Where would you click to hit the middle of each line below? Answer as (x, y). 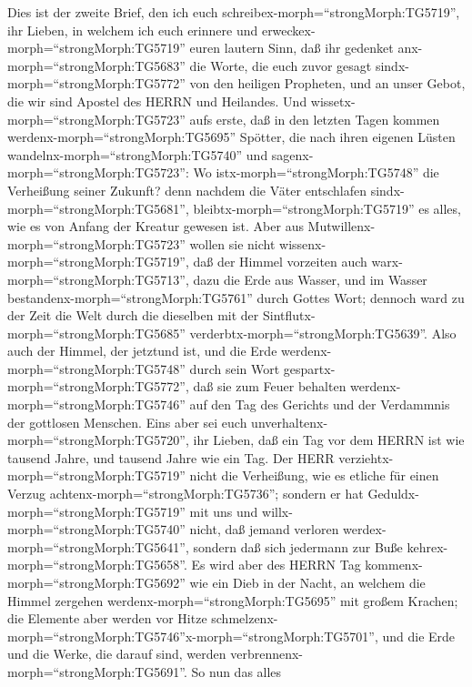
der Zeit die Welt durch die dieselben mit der (133, 315)
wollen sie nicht (232, 243)
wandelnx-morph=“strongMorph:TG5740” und (138, 154)
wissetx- (333, 101)
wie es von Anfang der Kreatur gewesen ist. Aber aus (156, 226)
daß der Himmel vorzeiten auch (280, 262)
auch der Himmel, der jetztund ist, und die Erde (142, 351)
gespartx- (309, 368)
